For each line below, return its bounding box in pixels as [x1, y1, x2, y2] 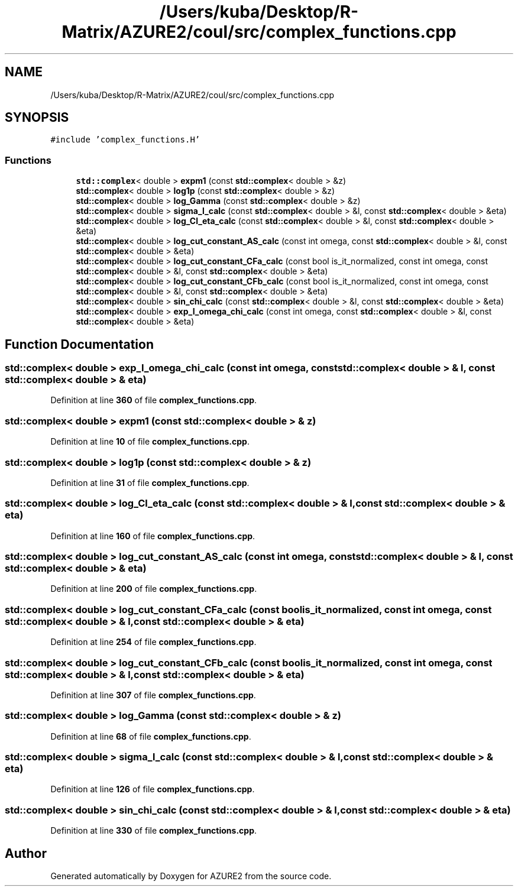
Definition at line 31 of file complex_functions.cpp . [50, 477, 250, 488]
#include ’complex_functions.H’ [50, 135, 200, 145]
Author [5, 845, 47, 861]
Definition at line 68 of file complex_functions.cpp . [50, 731, 251, 741]
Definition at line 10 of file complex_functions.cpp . [50, 436, 250, 447]
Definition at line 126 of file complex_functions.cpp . [50, 784, 255, 795]
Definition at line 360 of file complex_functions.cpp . [50, 395, 257, 406]
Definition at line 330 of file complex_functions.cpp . [50, 825, 257, 836]
